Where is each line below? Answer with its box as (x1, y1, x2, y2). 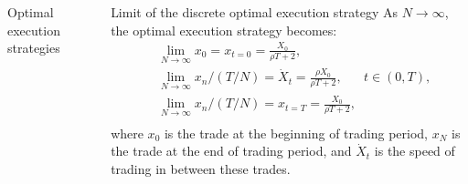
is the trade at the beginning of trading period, (164, 123, 428, 142)
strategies (7, 38, 60, 57)
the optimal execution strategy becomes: (111, 20, 337, 39)
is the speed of (374, 141, 455, 160)
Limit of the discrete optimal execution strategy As (111, 3, 399, 21)
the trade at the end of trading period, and (111, 141, 352, 160)
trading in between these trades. (111, 158, 291, 178)
